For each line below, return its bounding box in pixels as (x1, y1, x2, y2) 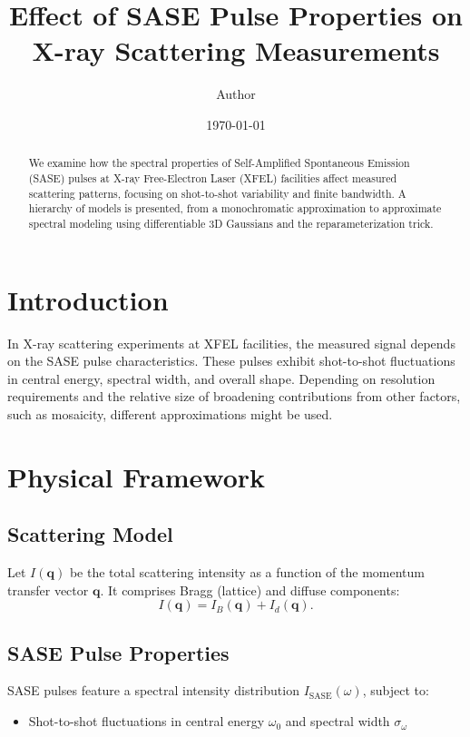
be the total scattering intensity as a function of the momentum (69, 563, 425, 582)
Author (216, 84, 256, 103)
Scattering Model (7, 520, 173, 548)
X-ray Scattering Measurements (32, 32, 440, 69)
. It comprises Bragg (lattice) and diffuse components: (100, 580, 400, 599)
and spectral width (285, 712, 390, 731)
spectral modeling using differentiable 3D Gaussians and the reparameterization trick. (28, 215, 434, 231)
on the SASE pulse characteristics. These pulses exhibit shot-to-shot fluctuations (7, 351, 455, 370)
